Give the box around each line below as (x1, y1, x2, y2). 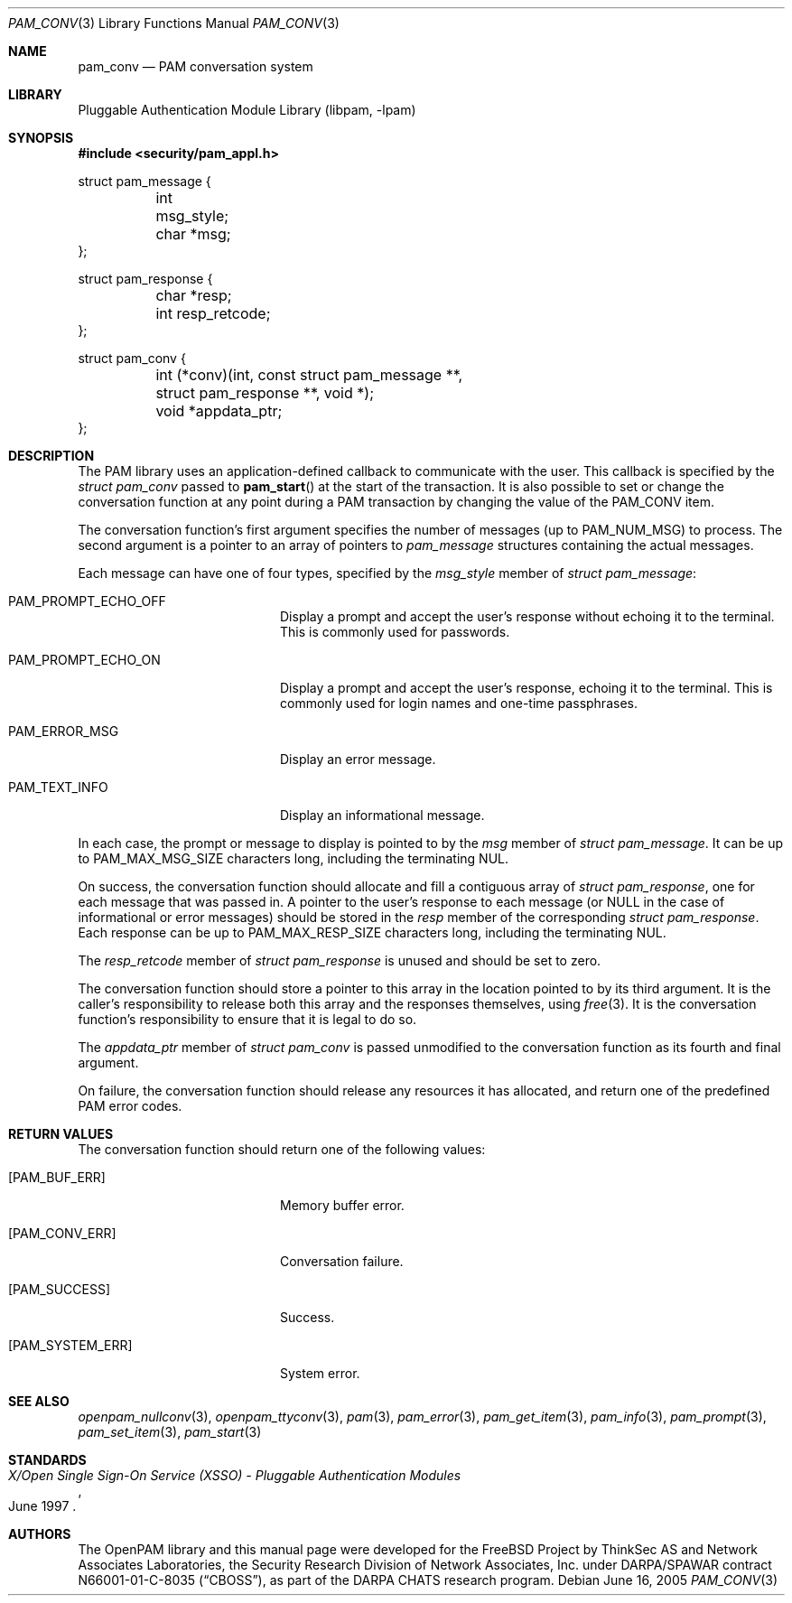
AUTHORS (8, 1526, 71, 1542)
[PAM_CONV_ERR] (8, 1226, 116, 1241)
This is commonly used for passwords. (280, 624, 510, 639)
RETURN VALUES (8, 1126, 114, 1142)
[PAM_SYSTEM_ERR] (8, 1337, 133, 1353)
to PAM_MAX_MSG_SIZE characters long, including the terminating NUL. (78, 851, 508, 866)
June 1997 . (8, 1498, 77, 1514)
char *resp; (155, 286, 232, 304)
